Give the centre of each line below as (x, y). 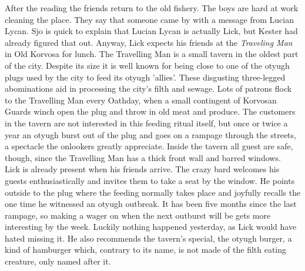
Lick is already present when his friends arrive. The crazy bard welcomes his (142, 169)
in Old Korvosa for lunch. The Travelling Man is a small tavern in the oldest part (152, 54)
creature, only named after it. (58, 261)
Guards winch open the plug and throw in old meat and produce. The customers (150, 111)
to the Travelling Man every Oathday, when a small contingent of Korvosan (141, 100)
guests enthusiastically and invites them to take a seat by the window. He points (150, 180)
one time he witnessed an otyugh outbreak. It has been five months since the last (151, 204)
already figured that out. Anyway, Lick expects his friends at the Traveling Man (149, 42)
